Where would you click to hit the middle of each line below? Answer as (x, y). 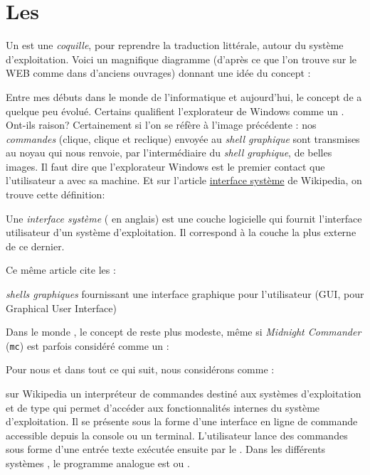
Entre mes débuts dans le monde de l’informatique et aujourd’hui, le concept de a (184, 96)
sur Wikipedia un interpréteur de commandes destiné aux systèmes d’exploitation (184, 394)
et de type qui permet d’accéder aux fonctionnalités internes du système (163, 407)
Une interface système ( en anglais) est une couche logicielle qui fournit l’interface (184, 218)
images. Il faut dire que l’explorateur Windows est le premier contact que (165, 166)
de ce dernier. (35, 246)
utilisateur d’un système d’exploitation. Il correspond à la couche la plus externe (181, 232)
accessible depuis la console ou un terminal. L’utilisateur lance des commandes (177, 435)
